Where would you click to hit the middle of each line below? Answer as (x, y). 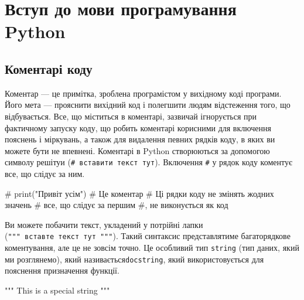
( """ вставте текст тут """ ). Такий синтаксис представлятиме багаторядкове (148, 236)
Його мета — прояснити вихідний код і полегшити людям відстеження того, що (148, 105)
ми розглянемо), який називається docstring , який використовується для (134, 259)
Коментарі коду (49, 68)
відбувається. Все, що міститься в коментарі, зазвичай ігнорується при (131, 116)
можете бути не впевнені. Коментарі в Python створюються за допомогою (137, 150)
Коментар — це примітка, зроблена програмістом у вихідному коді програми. (143, 93)
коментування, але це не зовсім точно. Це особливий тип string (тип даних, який (152, 248)
